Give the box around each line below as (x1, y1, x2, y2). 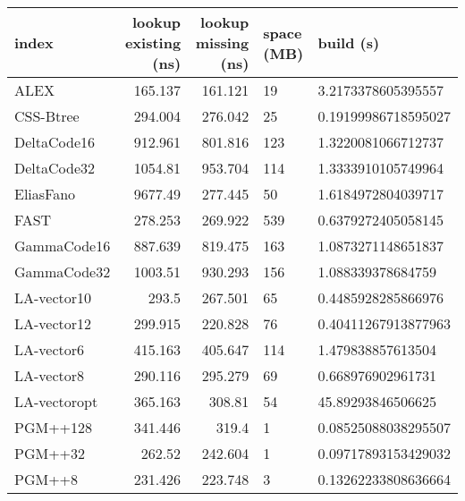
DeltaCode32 (14, 157, 96, 178)
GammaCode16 (14, 235, 111, 256)
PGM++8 (14, 469, 79, 489)
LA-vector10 (14, 287, 92, 308)
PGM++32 (14, 443, 86, 463)
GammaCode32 (14, 261, 111, 282)
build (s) (317, 32, 380, 53)
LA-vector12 (14, 313, 92, 334)
